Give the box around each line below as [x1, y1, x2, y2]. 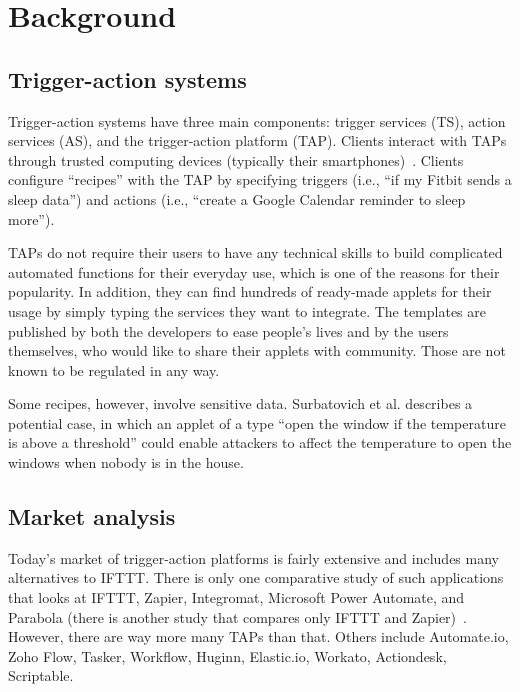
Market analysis [8, 501, 176, 532]
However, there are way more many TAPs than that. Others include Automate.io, [8, 626, 509, 647]
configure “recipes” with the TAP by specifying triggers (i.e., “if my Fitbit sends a [8, 169, 512, 190]
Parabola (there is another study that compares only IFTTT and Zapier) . [8, 606, 467, 627]
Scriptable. [8, 665, 74, 686]
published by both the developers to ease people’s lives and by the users [8, 320, 449, 341]
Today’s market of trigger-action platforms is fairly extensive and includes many [8, 547, 499, 568]
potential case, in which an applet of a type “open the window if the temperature [8, 412, 506, 433]
